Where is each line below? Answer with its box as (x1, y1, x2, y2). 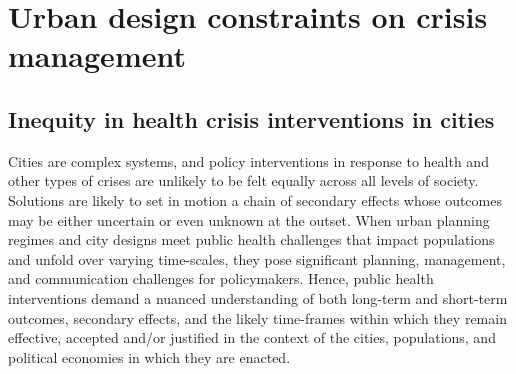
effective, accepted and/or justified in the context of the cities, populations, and (8, 327, 496, 348)
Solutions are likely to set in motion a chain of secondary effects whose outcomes (8, 189, 502, 210)
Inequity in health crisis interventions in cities (8, 103, 495, 134)
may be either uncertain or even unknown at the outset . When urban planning (8, 209, 490, 230)
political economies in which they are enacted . (8, 346, 291, 367)
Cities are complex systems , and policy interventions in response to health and (8, 150, 489, 171)
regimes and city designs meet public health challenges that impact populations (8, 229, 495, 250)
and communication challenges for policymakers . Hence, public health (8, 268, 434, 289)
